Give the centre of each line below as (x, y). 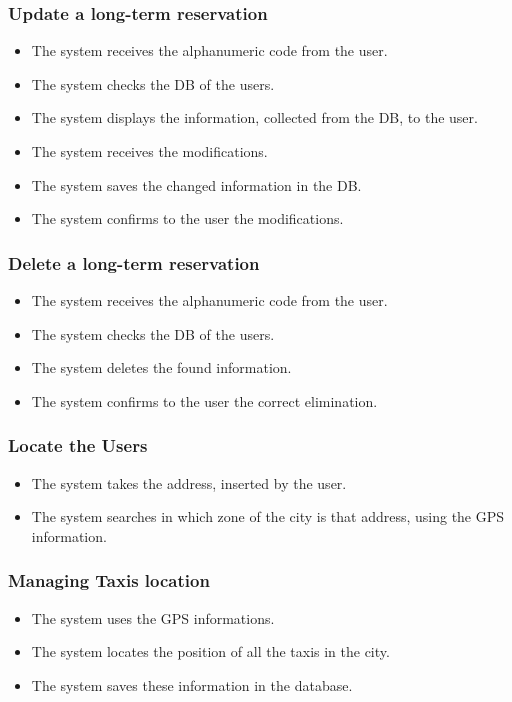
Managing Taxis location (109, 580)
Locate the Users (78, 445)
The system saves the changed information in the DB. (196, 184)
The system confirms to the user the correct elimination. (204, 400)
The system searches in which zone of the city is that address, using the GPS (268, 516)
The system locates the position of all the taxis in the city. (210, 651)
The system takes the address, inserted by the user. (189, 482)
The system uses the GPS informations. (153, 617)
